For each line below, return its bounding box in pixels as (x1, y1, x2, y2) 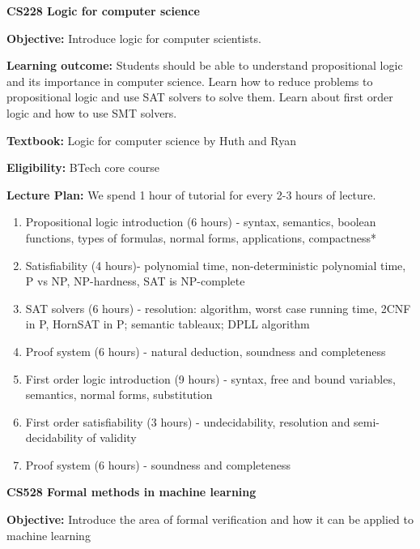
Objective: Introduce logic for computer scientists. (6, 29, 261, 46)
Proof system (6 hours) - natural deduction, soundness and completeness (25, 342, 386, 359)
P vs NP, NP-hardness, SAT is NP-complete (25, 272, 245, 290)
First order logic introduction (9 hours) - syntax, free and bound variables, (25, 370, 396, 387)
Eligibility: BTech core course (6, 159, 159, 176)
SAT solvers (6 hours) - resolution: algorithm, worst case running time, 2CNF (25, 299, 411, 316)
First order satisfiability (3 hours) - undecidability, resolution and (25, 413, 350, 430)
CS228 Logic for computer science (6, 2, 200, 19)
